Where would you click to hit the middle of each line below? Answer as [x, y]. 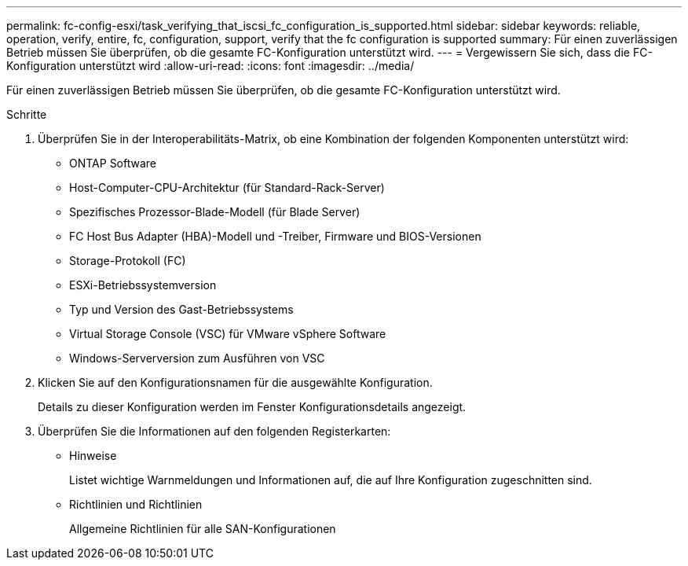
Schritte [27, 114]
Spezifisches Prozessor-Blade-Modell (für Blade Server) [215, 212]
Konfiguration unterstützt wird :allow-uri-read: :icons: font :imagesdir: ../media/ [210, 66]
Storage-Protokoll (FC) [128, 261]
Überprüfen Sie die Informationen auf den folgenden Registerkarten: [214, 431]
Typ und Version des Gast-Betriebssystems [181, 309]
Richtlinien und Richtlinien [136, 504]
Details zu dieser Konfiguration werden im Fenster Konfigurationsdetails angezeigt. [252, 407]
